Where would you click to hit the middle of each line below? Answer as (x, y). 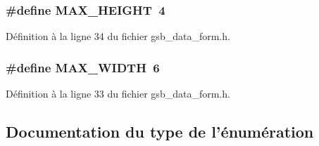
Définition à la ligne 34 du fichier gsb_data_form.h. (118, 36)
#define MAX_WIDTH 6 (83, 67)
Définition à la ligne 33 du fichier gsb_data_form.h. (118, 94)
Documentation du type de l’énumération (160, 132)
